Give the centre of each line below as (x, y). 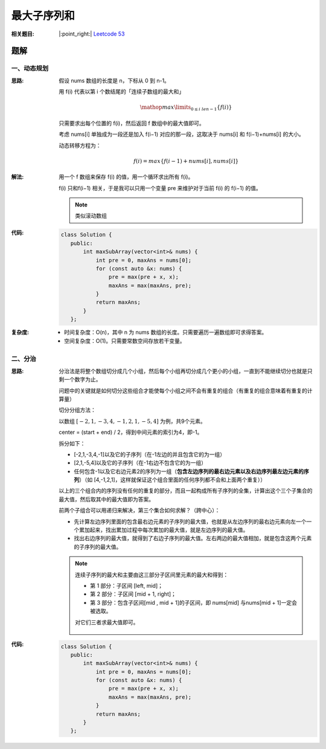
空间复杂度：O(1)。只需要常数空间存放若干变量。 (125, 340)
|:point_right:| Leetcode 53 (92, 34)
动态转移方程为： (80, 145)
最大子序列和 (43, 16)
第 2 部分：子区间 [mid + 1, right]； (133, 594)
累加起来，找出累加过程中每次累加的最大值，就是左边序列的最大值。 (164, 530)
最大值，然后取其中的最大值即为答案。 (106, 499)
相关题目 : (23, 34)
